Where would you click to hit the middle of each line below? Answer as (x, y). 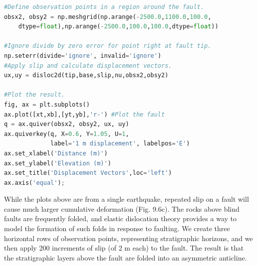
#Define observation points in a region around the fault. (104, 7)
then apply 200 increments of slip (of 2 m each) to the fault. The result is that (124, 248)
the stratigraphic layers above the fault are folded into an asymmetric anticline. (126, 257)
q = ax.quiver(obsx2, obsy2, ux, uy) (67, 124)
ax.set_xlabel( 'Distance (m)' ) (56, 153)
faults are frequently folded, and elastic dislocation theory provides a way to (120, 218)
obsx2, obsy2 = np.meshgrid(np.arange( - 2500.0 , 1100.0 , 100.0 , (108, 17)
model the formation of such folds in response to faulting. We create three (117, 228)
